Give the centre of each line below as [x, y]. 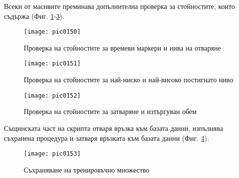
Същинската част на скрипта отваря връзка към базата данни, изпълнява [114, 128]
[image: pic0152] [52, 95]
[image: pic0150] [52, 32]
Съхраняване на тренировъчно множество [87, 169]
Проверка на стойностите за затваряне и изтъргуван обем [110, 111]
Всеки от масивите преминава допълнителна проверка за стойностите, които [119, 6]
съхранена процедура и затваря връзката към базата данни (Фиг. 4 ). [107, 138]
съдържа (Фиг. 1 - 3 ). [34, 16]
